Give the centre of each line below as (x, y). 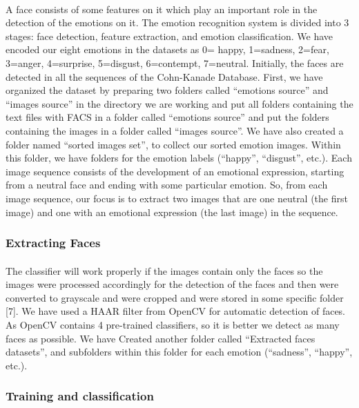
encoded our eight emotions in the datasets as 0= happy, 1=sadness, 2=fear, (167, 49)
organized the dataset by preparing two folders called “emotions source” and (167, 90)
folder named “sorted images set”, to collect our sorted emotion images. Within (173, 144)
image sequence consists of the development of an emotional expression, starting (175, 171)
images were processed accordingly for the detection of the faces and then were (172, 284)
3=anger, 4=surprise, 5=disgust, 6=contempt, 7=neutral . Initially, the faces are (175, 62)
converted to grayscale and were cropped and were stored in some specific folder (175, 297)
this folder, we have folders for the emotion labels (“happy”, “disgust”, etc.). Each (179, 158)
